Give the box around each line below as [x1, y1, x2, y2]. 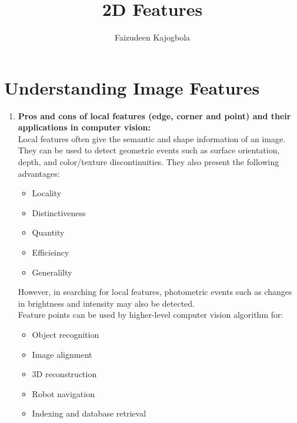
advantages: [18, 167, 60, 179]
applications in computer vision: [18, 121, 151, 133]
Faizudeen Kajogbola [114, 31, 191, 43]
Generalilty [32, 266, 72, 278]
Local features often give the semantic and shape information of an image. [18, 132, 286, 145]
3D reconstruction [32, 368, 97, 380]
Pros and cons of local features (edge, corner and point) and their [18, 109, 291, 122]
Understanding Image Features [4, 75, 260, 99]
